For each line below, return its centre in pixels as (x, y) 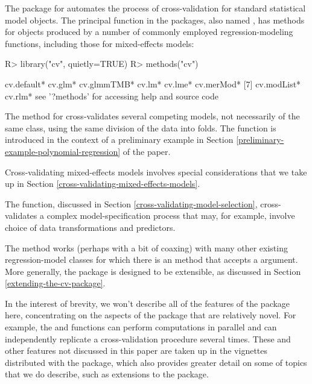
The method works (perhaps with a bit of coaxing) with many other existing (146, 247)
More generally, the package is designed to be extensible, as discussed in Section (153, 271)
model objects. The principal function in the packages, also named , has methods (155, 20)
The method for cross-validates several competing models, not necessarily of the (152, 116)
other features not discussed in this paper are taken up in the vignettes (136, 351)
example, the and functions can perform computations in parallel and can (141, 327)
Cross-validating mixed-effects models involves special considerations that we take (156, 172)
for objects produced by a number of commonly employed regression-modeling (149, 32)
